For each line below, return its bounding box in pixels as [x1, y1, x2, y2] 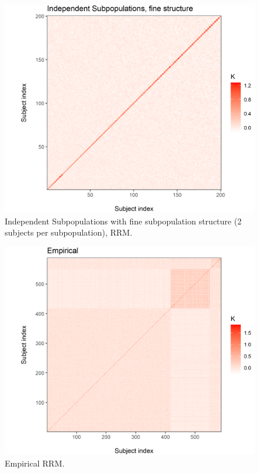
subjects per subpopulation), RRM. [5, 226, 132, 239]
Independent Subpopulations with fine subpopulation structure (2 [5, 214, 242, 227]
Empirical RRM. [5, 457, 65, 469]
